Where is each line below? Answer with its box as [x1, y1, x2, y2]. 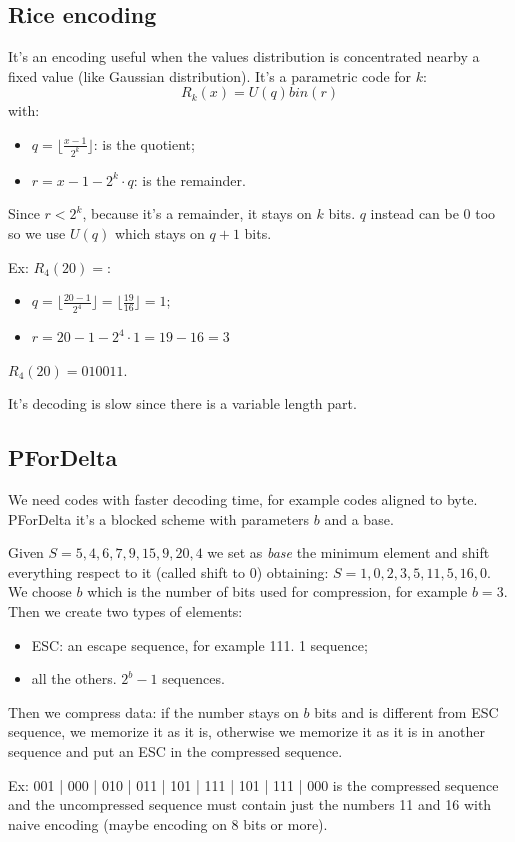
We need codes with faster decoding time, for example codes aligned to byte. [8, 489, 478, 510]
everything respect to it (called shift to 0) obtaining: [8, 561, 329, 582]
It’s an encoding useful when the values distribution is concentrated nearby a [8, 46, 480, 67]
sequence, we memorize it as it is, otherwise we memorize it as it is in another [8, 721, 485, 742]
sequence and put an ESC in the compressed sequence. [8, 741, 343, 762]
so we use [8, 223, 66, 244]
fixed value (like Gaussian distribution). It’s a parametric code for [8, 65, 412, 86]
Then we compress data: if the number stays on [8, 701, 299, 722]
